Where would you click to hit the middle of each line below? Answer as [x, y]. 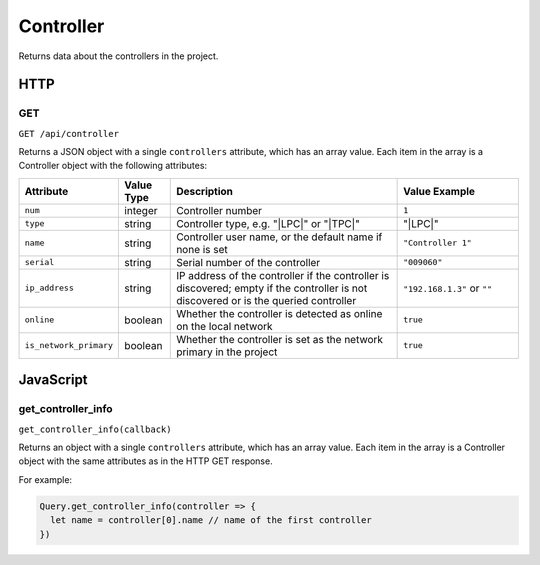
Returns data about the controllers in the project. [118, 56]
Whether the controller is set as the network [280, 339]
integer [141, 210]
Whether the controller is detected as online [279, 313]
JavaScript [53, 380]
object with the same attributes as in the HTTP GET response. [146, 461]
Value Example [439, 191]
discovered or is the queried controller [266, 300]
